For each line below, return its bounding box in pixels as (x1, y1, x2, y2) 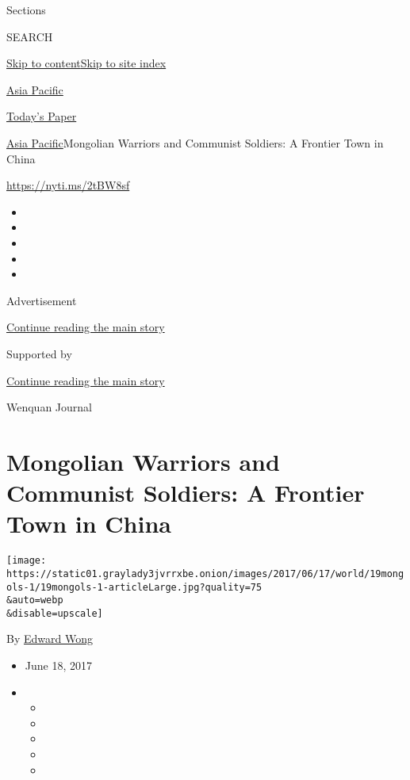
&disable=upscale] (6, 607, 103, 619)
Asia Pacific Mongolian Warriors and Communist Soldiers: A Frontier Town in (6, 134, 384, 151)
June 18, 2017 (25, 657, 92, 674)
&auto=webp (6, 595, 63, 606)
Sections (6, 2, 46, 17)
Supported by (6, 345, 72, 361)
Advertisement (6, 292, 77, 308)
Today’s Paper (6, 108, 77, 124)
